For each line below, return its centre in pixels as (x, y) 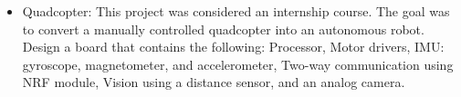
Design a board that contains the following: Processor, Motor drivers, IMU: (233, 47)
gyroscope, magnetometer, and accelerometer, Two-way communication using (238, 64)
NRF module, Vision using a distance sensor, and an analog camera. (214, 82)
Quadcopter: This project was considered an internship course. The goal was (236, 11)
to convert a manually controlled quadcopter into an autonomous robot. (223, 29)
